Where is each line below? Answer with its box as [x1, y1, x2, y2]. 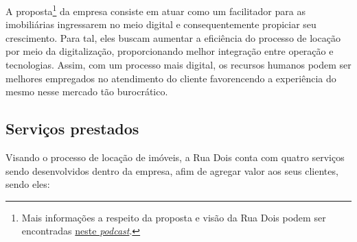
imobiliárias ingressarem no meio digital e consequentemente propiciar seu [5, 17, 316, 32]
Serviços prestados [5, 118, 139, 139]
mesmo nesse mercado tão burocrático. [5, 84, 168, 99]
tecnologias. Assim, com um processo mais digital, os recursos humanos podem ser [5, 58, 352, 72]
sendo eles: [5, 177, 50, 191]
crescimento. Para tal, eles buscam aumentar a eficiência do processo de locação [5, 30, 341, 45]
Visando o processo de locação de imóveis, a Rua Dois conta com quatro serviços [5, 150, 345, 165]
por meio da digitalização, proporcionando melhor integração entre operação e [5, 44, 334, 58]
